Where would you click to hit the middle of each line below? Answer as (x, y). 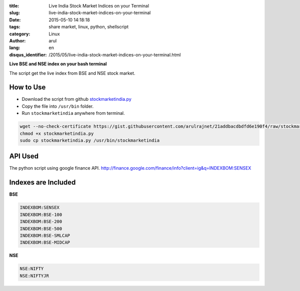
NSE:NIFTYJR (34, 276)
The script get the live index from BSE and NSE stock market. (72, 73)
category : (20, 34)
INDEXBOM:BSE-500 (41, 229)
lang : (15, 48)
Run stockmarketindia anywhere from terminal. (73, 113)
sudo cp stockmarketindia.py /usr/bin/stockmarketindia (90, 140)
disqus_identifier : (28, 54)
